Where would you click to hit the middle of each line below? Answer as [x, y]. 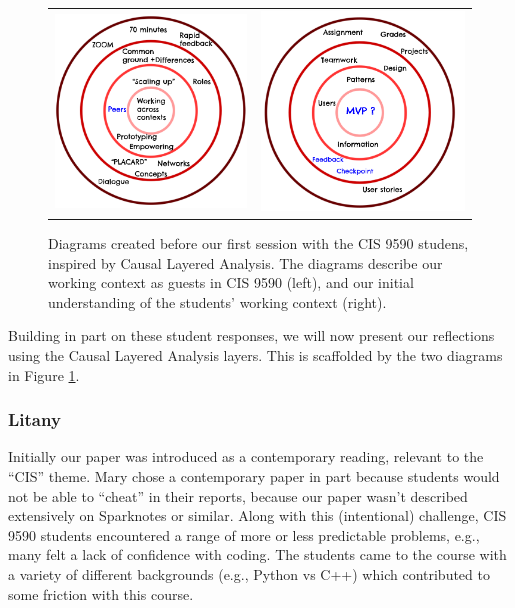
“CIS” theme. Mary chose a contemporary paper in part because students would [254, 476]
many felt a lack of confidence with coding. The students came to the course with [257, 554]
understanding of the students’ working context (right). [217, 301]
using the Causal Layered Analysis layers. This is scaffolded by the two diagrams [255, 355]
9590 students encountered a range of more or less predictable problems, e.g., [244, 534]
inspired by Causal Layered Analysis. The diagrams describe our [245, 262]
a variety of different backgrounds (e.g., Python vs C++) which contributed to [249, 574]
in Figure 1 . [44, 374]
